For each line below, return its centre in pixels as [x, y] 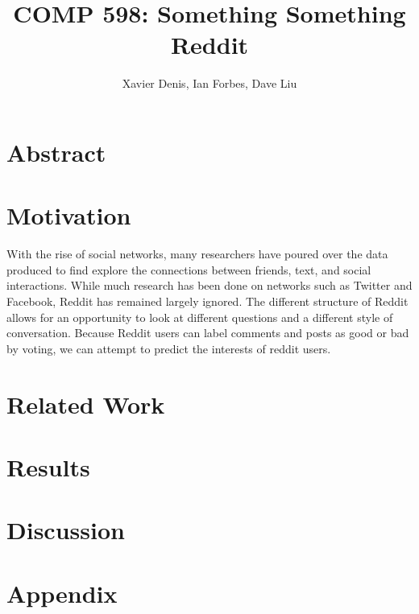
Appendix [62, 593]
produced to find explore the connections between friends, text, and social [189, 269]
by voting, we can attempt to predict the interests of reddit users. [169, 348]
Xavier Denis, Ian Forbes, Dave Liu [209, 83]
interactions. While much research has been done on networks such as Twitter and [209, 285]
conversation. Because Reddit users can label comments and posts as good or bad [208, 333]
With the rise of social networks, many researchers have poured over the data [197, 254]
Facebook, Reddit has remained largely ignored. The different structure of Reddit [207, 301]
